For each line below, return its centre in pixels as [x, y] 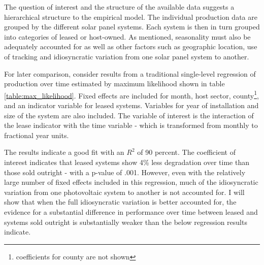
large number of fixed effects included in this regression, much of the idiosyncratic [131, 182]
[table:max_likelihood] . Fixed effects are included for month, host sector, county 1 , [131, 94]
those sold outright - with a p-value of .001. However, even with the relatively [125, 172]
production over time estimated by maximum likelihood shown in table [114, 84]
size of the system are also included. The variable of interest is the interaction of [129, 115]
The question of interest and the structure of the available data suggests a [119, 7]
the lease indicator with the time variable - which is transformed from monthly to [131, 125]
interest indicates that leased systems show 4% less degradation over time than [127, 162]
